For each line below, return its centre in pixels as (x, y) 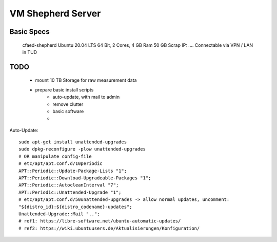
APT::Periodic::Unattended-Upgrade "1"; (70, 192)
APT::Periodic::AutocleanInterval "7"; (69, 185)
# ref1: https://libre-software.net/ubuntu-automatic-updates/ (100, 221)
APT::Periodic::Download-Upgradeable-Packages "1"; (85, 178)
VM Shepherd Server (55, 13)
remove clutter (68, 104)
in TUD (30, 52)
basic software (68, 111)
